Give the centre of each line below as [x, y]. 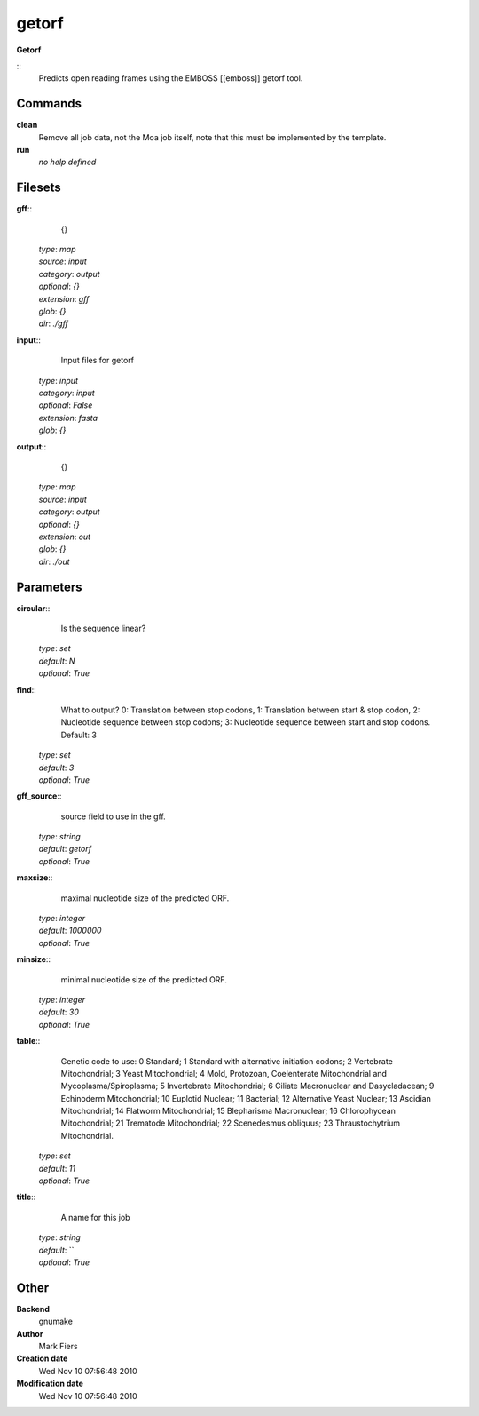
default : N [57, 661]
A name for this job [95, 1217]
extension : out [65, 537]
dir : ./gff [53, 323]
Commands [49, 103]
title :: [26, 1197]
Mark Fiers [59, 1347]
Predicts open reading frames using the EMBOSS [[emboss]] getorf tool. [171, 78]
